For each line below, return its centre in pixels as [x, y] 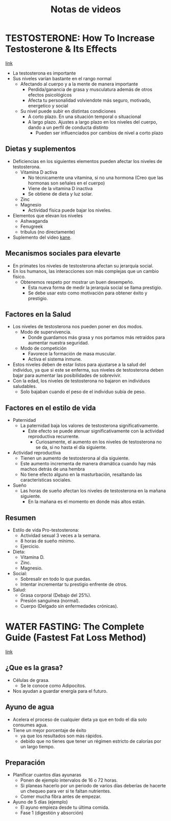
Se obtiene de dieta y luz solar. [60, 194]
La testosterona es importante [44, 73]
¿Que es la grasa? [34, 668]
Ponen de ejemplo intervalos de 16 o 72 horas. [69, 780]
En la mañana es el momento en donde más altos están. [87, 501]
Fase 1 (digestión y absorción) [52, 813]
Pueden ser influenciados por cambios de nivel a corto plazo [99, 133]
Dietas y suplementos [41, 149]
